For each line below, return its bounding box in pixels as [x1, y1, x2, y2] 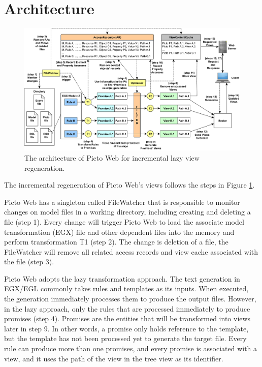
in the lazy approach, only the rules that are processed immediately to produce [4, 303, 250, 314]
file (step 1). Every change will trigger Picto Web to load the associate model [4, 216, 244, 227]
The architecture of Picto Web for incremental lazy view [24, 152, 200, 163]
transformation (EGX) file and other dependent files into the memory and [4, 226, 235, 237]
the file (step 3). [4, 256, 54, 267]
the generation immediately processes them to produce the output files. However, [4, 293, 256, 304]
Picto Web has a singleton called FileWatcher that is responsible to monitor [4, 196, 240, 207]
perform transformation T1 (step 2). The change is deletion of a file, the [4, 236, 228, 247]
